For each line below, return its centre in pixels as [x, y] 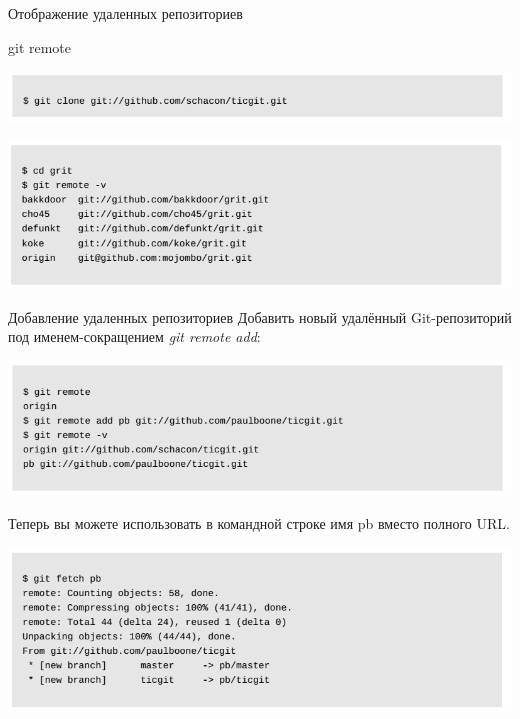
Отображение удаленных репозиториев [125, 13]
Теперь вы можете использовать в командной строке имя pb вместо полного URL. [259, 522]
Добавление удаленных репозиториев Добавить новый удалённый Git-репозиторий [260, 316]
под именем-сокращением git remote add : [134, 336]
